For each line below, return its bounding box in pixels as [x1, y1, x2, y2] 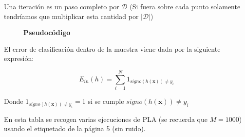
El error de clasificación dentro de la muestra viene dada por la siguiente [4, 43, 221, 54]
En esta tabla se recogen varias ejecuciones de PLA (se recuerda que [4, 114, 207, 124]
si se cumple [88, 96, 124, 106]
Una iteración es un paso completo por [4, 1, 119, 11]
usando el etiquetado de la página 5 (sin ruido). [4, 123, 146, 134]
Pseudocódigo [23, 27, 71, 38]
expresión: [4, 53, 34, 63]
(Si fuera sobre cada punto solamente [130, 1, 241, 11]
